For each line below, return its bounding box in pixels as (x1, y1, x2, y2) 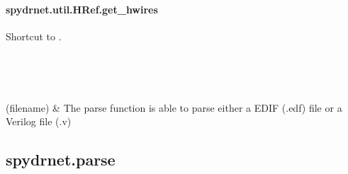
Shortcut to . (6, 28, 62, 43)
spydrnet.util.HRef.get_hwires (6, 1, 158, 16)
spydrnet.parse (6, 149, 116, 170)
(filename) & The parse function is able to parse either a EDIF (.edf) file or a (6, 100, 342, 115)
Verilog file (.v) (6, 114, 72, 129)
